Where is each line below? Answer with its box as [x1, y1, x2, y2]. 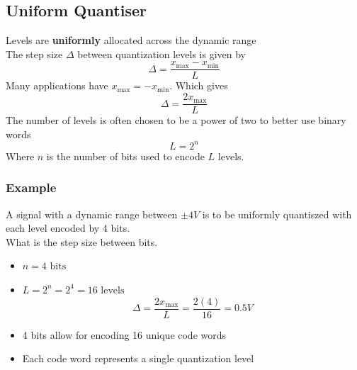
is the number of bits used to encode [46, 148, 205, 163]
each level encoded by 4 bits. [6, 220, 130, 235]
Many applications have [6, 78, 108, 93]
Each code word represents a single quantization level [22, 351, 254, 366]
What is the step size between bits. [6, 234, 158, 249]
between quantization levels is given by [77, 46, 246, 61]
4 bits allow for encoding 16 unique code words [22, 327, 227, 342]
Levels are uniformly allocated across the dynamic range [6, 33, 256, 47]
